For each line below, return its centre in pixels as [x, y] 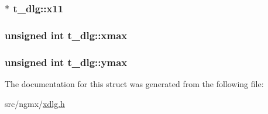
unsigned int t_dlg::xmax [66, 35]
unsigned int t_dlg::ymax [66, 62]
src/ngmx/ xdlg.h [35, 103]
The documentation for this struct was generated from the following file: [134, 83]
